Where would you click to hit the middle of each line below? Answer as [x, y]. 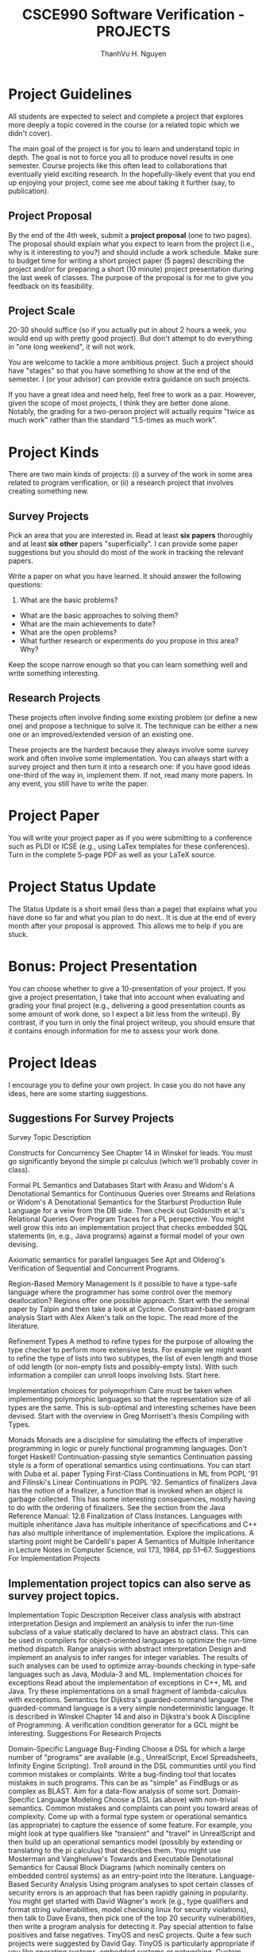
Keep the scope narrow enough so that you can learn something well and [128, 665]
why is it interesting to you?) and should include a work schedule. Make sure [133, 252]
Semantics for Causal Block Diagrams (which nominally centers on [117, 1868]
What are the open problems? [68, 632]
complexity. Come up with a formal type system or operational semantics [128, 1817]
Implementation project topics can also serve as [130, 1583]
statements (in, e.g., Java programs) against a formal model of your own [126, 1236]
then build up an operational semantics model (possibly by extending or [125, 1842]
